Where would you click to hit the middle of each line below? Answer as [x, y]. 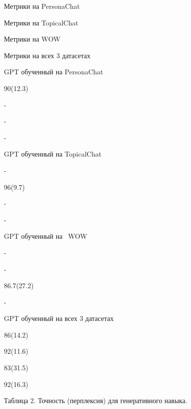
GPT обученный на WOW [46, 236]
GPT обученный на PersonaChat [54, 72]
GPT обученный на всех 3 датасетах [59, 318]
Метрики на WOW [32, 39]
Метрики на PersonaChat [42, 6]
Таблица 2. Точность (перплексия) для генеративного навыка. [96, 400]
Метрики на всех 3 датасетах [47, 55]
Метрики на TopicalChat [41, 22]
